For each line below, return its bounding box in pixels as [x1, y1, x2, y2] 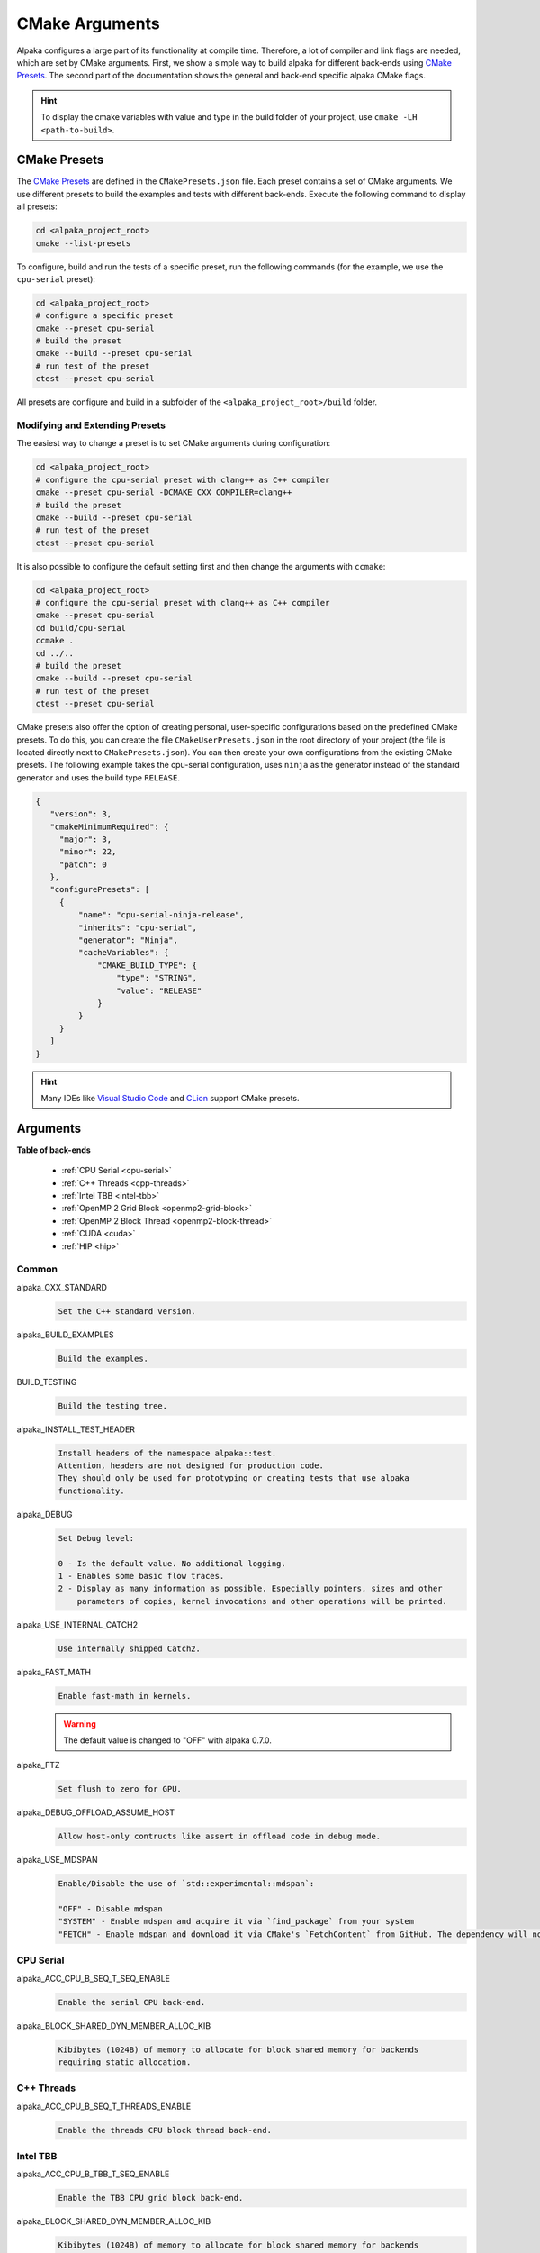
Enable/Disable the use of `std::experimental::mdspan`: [58, 1879, 315, 1889]
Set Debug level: [58, 1533, 135, 1543]
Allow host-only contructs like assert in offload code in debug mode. [58, 1831, 382, 1842]
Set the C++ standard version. [58, 1306, 197, 1316]
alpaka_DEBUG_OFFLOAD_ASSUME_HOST [16, 1807, 175, 1818]
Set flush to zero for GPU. [58, 1784, 182, 1794]
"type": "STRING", [115, 973, 198, 983]
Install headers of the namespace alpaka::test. [58, 1447, 277, 1458]
